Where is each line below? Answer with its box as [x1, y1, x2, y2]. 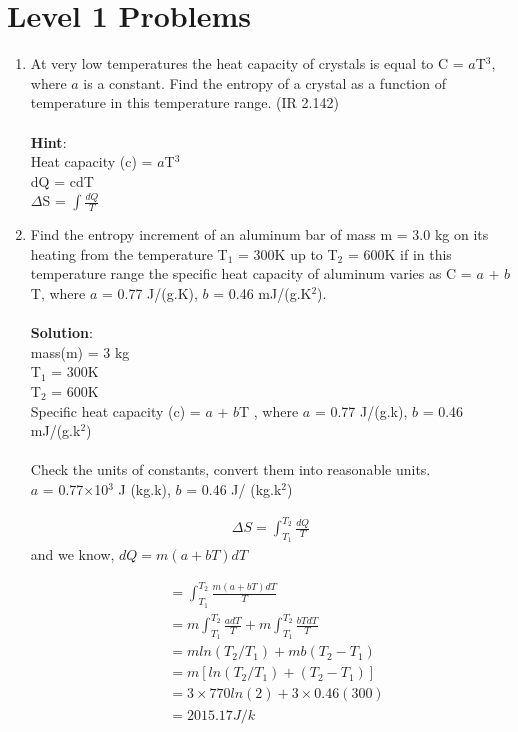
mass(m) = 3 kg [30, 341, 130, 362]
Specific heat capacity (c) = [30, 400, 201, 421]
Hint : [30, 131, 67, 152]
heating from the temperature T [30, 243, 228, 264]
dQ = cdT [30, 170, 94, 191]
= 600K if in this [347, 243, 452, 264]
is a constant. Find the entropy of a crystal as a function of [83, 72, 446, 93]
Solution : [30, 322, 93, 343]
